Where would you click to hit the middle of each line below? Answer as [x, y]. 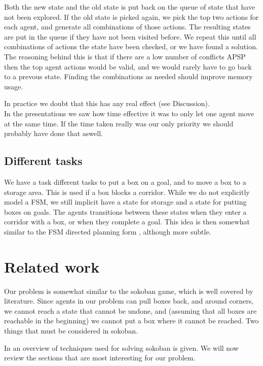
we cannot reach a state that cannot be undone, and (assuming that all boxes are [130, 310]
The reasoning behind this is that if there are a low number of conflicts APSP [125, 56]
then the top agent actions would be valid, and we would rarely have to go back [128, 66]
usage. [14, 86]
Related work [52, 266]
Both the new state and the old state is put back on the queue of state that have [130, 7]
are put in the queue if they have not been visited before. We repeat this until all [130, 36]
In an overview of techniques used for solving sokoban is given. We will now [121, 347]
